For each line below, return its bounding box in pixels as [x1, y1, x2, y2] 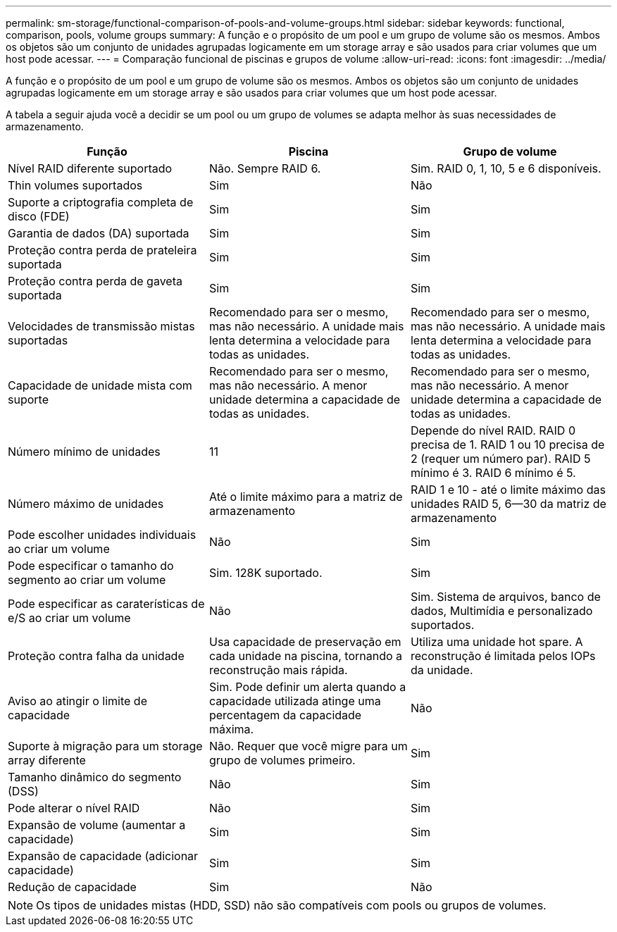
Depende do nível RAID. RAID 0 [410, 423, 576, 437]
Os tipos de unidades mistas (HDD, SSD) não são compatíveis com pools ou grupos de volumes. [36, 898, 547, 912]
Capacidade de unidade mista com [8, 378, 192, 392]
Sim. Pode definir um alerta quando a [208, 680, 406, 694]
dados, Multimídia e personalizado [410, 604, 593, 618]
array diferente [8, 753, 86, 767]
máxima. [208, 722, 254, 736]
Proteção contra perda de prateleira [8, 243, 197, 257]
